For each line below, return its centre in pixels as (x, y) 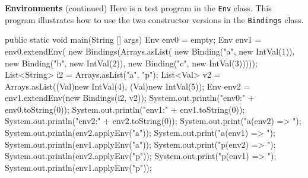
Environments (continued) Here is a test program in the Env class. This (138, 8)
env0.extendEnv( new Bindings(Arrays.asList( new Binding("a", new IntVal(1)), (150, 51)
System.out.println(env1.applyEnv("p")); (78, 167)
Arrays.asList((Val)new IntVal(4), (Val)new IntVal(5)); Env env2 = (128, 86)
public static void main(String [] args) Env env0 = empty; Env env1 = (133, 39)
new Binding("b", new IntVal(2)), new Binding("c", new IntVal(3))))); (131, 63)
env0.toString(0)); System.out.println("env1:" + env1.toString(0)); (125, 109)
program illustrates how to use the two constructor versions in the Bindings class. (154, 19)
